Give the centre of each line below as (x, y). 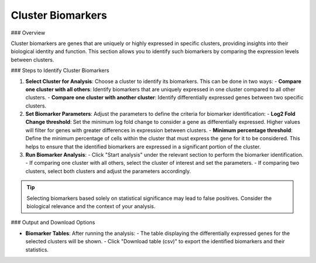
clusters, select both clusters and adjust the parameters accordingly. (108, 171)
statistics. (37, 250)
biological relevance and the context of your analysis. (91, 206)
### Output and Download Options (53, 223)
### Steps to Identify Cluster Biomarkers (60, 71)
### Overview (28, 33)
